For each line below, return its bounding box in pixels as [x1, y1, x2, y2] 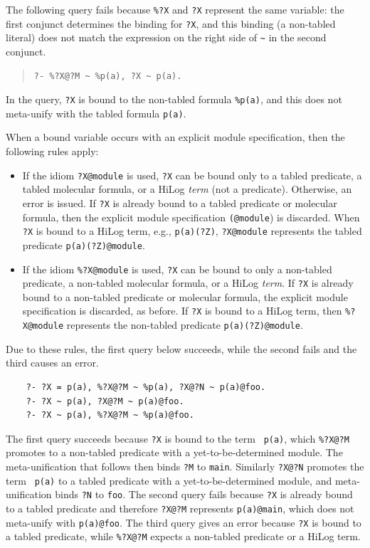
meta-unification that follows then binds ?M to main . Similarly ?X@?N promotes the [6, 458, 364, 473]
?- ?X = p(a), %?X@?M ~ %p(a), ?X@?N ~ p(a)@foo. [26, 381, 266, 392]
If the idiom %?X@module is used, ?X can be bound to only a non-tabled [22, 261, 332, 276]
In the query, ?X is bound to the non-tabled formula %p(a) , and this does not [6, 92, 342, 107]
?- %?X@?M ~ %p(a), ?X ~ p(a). [33, 70, 182, 81]
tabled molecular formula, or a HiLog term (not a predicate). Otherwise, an [22, 181, 352, 196]
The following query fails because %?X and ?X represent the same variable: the [6, 2, 344, 16]
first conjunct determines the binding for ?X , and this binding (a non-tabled [6, 16, 336, 31]
